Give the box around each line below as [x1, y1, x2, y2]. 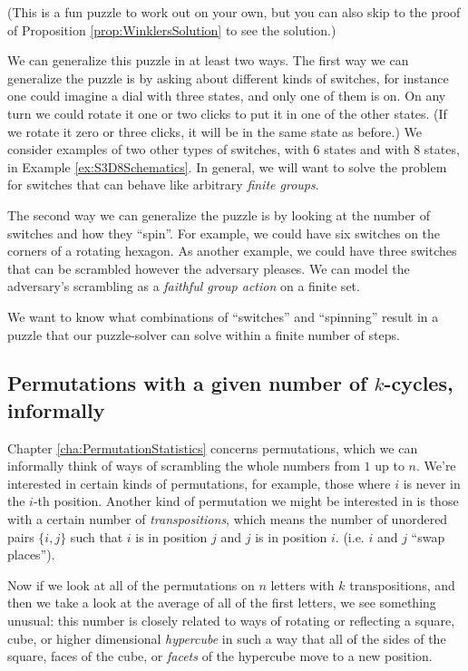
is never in [403, 473, 461, 492]
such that [70, 527, 123, 546]
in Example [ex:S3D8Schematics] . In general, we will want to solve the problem [7, 157, 447, 176]
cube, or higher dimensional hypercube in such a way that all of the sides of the [7, 628, 446, 647]
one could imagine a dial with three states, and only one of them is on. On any [7, 86, 446, 105]
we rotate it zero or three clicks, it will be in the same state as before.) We [7, 122, 422, 141]
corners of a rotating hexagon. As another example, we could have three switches [7, 241, 457, 260]
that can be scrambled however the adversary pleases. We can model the [7, 258, 410, 277]
